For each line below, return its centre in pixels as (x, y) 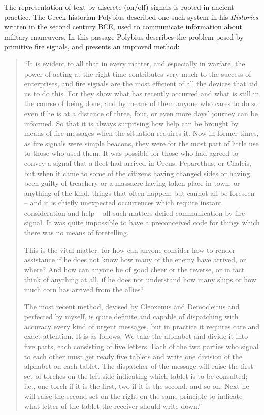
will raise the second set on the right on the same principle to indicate (133, 395)
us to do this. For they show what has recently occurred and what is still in (142, 93)
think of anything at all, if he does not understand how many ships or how (140, 279)
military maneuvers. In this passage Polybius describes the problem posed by (124, 36)
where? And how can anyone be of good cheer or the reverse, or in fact (134, 269)
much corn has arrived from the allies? (84, 289)
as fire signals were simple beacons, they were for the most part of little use (141, 143)
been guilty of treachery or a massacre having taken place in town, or (132, 183)
